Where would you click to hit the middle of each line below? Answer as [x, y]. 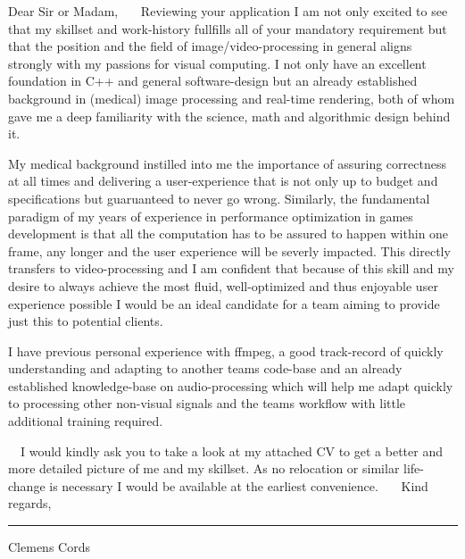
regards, [30, 503]
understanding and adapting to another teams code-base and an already [205, 368]
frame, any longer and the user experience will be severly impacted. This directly [229, 250]
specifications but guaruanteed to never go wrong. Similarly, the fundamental [219, 198]
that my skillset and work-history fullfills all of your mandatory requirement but [228, 28]
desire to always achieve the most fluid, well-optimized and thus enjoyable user [223, 285]
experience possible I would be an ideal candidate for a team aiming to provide [224, 303]
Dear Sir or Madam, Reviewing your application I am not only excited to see [228, 11]
